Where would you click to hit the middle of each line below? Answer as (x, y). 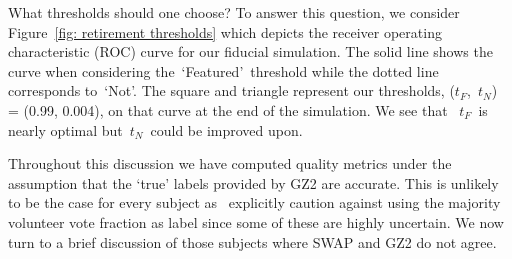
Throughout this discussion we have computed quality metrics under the (230, 163)
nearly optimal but (65, 129)
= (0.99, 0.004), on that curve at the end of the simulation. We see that (228, 109)
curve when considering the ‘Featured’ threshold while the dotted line (223, 70)
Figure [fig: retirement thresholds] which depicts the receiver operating (225, 31)
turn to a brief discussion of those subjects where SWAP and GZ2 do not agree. (252, 241)
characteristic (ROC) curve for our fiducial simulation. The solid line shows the (250, 51)
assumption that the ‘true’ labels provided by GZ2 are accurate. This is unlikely (253, 182)
